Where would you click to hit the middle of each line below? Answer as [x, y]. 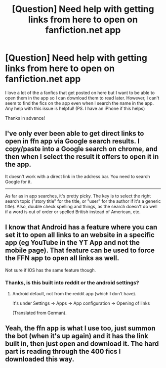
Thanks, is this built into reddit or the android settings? [72, 283]
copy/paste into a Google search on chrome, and [82, 149]
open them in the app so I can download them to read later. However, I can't [82, 98]
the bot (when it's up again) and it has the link [77, 336]
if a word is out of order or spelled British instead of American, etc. [73, 212]
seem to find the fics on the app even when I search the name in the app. [80, 103]
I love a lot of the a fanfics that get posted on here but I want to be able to [80, 92]
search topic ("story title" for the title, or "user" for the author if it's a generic [83, 201]
